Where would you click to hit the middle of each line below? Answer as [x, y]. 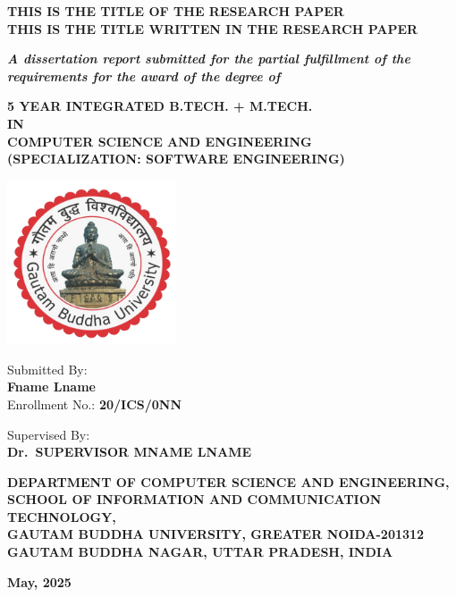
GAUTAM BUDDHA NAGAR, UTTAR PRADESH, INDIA [200, 552]
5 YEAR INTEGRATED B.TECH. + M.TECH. [160, 106]
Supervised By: [49, 434]
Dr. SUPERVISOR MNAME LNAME [130, 452]
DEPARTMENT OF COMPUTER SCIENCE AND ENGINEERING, [228, 481]
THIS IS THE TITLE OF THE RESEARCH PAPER [176, 11]
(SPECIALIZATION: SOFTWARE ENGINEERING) [176, 159]
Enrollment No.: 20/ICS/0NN [95, 404]
